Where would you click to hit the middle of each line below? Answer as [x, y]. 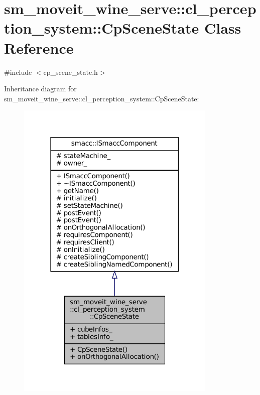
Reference [39, 47]
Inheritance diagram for [40, 89]
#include [18, 72]
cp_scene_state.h [71, 72]
